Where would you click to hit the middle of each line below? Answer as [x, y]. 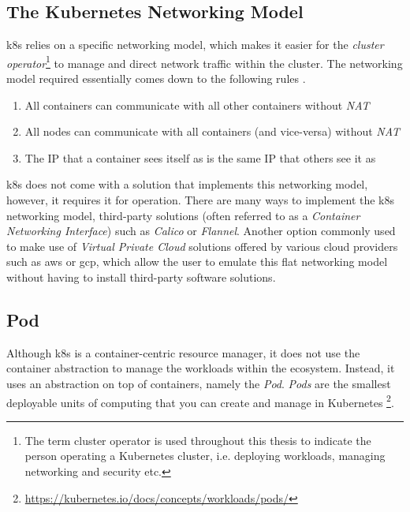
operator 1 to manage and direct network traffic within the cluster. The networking [205, 62]
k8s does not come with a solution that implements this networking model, [187, 184]
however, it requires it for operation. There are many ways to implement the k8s [201, 200]
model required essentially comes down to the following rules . [156, 78]
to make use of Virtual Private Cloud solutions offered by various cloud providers [202, 246]
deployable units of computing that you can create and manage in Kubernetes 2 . [200, 401]
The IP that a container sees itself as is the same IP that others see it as [200, 157]
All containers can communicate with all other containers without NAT [197, 105]
